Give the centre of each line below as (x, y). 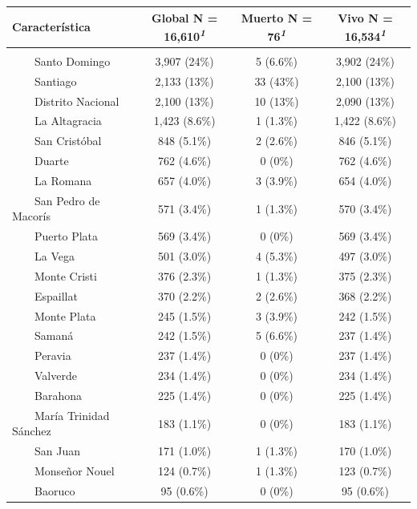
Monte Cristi (65, 275)
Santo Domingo (72, 61)
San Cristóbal (68, 141)
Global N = (185, 17)
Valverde (55, 376)
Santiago (55, 81)
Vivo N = (365, 17)
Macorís (31, 216)
